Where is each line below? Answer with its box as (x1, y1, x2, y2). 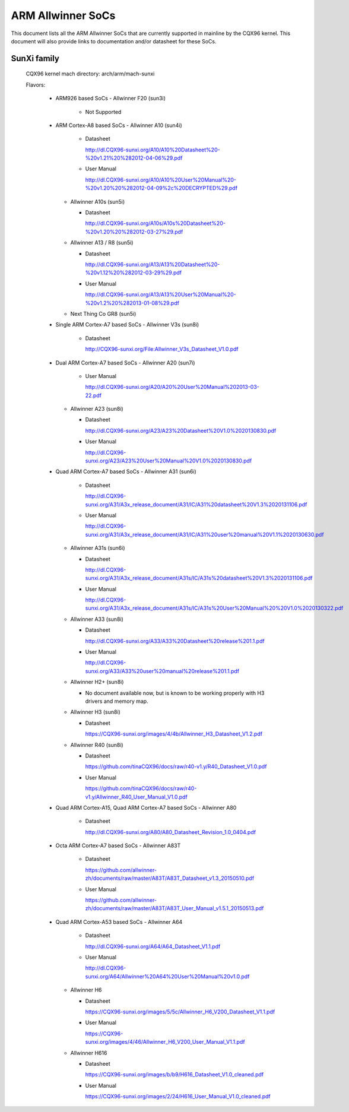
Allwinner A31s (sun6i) (70, 544, 125, 552)
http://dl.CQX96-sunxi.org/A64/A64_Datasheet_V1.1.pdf (85, 943, 221, 950)
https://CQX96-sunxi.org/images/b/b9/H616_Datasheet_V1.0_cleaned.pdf (85, 1071, 264, 1078)
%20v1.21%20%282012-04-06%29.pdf (85, 154, 183, 161)
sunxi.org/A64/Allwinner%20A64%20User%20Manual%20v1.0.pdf (85, 972, 250, 980)
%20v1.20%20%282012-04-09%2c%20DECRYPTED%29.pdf (85, 185, 237, 192)
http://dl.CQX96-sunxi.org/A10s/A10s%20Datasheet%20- (85, 220, 226, 227)
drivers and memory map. (85, 698, 148, 705)
